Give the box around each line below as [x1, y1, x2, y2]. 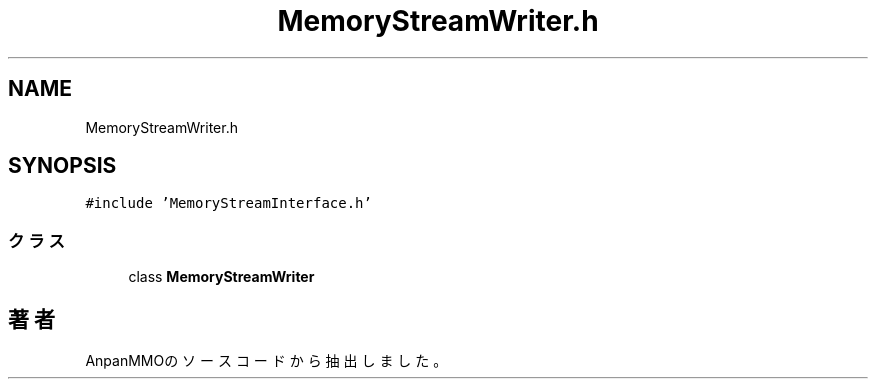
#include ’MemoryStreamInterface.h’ [85, 195, 372, 212]
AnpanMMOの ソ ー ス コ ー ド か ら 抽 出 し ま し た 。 [85, 352, 448, 370]
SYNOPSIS [8, 153, 117, 179]
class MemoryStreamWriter [128, 268, 315, 286]
